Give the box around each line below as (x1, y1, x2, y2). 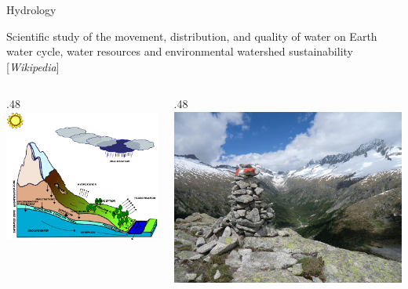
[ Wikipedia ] (6, 58, 60, 74)
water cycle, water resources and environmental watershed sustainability (6, 43, 353, 60)
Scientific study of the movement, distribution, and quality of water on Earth (6, 27, 377, 44)
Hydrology (6, 2, 56, 17)
